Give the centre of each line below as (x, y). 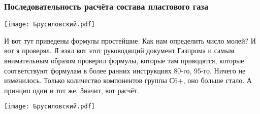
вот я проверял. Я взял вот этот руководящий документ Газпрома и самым (119, 50)
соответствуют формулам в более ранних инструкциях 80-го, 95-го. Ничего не (125, 70)
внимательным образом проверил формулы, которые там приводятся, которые (124, 61)
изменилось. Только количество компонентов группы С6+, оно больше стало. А (128, 80)
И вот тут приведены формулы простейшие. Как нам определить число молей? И (130, 40)
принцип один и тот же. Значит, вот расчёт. (72, 90)
